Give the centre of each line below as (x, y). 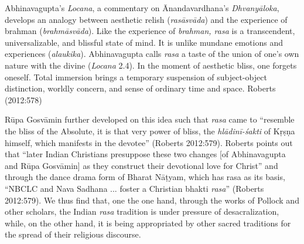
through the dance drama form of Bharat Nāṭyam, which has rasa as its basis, (145, 177)
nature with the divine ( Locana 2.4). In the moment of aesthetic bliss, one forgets (151, 65)
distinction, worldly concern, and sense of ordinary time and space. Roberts (140, 88)
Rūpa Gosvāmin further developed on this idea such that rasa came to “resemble (150, 119)
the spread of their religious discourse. (73, 234)
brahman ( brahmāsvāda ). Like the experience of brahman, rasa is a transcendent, (150, 31)
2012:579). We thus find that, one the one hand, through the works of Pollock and (152, 200)
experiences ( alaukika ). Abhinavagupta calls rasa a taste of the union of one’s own (152, 54)
